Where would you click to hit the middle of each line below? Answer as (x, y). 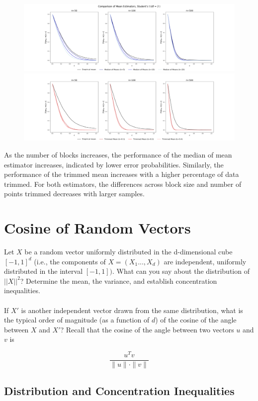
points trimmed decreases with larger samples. (74, 194)
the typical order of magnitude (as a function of (77, 320)
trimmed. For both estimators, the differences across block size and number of (123, 184)
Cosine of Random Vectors (97, 228)
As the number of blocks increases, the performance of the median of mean (118, 154)
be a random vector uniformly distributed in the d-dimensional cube (129, 252)
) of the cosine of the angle (196, 320)
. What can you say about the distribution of (181, 271)
